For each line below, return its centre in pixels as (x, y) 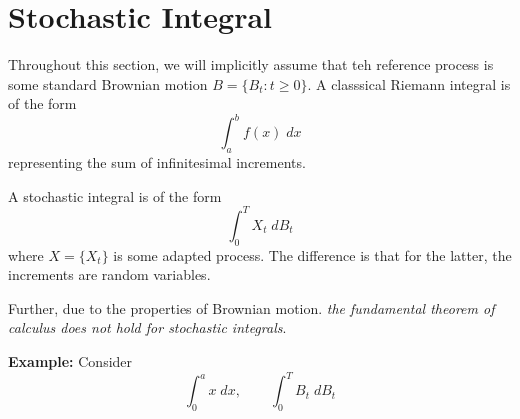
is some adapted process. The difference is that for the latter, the (312, 254)
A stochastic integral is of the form (115, 195)
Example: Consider (70, 361)
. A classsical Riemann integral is (409, 83)
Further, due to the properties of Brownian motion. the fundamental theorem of (251, 307)
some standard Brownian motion (108, 83)
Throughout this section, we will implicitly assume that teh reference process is (251, 64)
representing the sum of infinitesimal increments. (157, 162)
